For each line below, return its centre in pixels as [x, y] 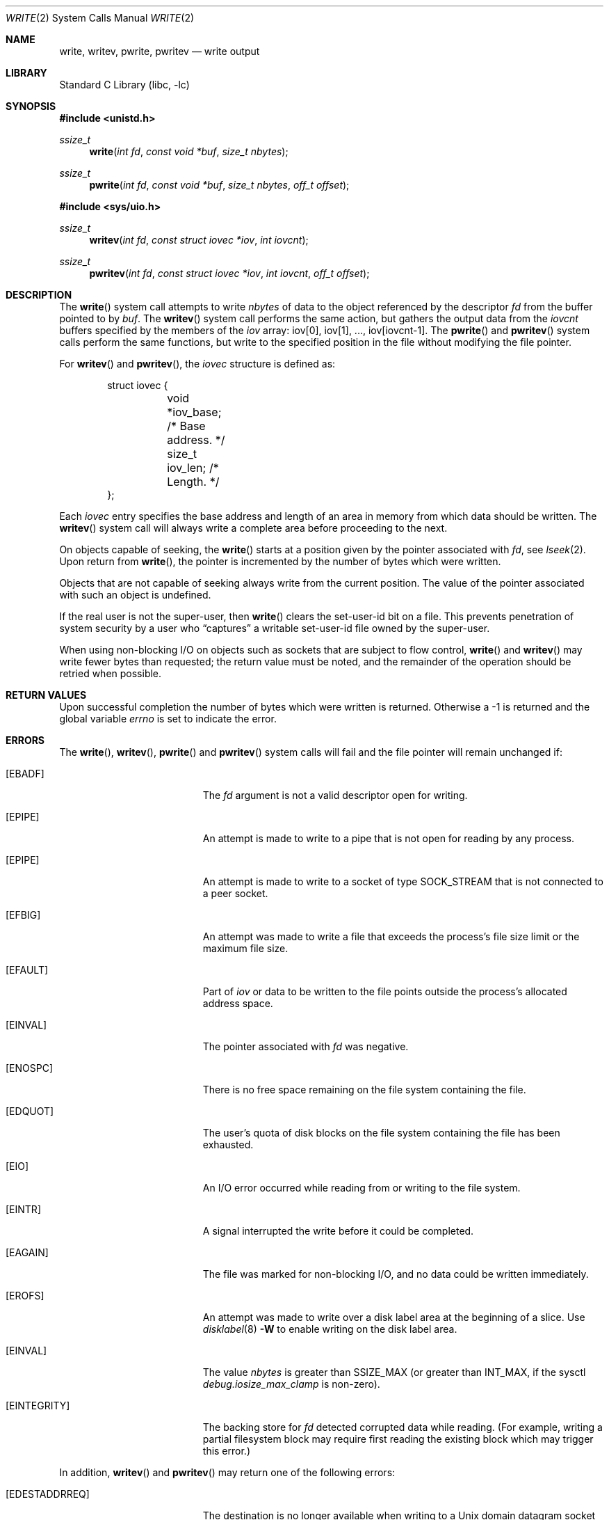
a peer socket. [235, 893]
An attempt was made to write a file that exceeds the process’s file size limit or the [391, 936]
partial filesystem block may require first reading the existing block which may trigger [398, 1439]
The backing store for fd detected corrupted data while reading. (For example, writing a [403, 1427]
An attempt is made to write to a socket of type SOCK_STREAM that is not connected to [403, 881]
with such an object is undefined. [135, 595]
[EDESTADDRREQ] [48, 1494]
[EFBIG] [23, 915]
